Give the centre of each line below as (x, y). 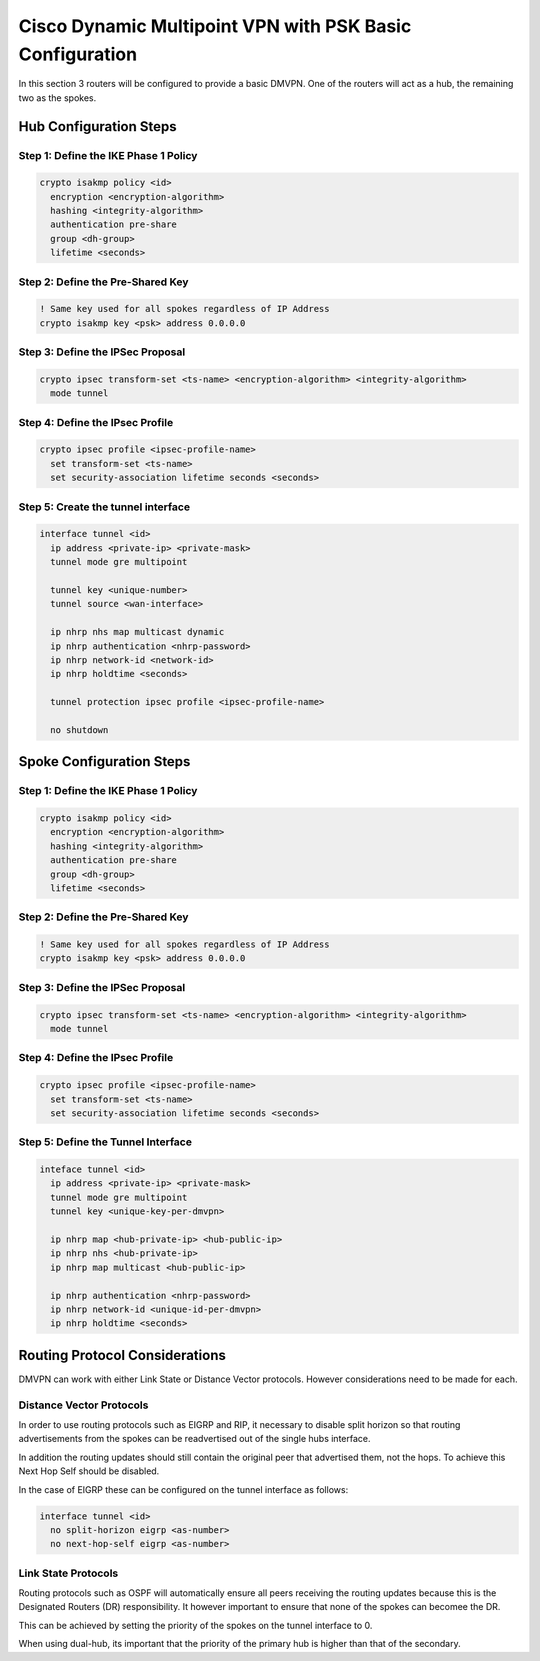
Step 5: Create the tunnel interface (104, 507)
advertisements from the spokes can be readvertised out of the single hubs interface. (194, 1439)
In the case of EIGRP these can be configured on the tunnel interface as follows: (183, 1489)
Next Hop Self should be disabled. (89, 1471)
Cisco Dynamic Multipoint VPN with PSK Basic (215, 26)
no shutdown (79, 729)
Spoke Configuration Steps (104, 761)
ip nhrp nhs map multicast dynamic (137, 632)
